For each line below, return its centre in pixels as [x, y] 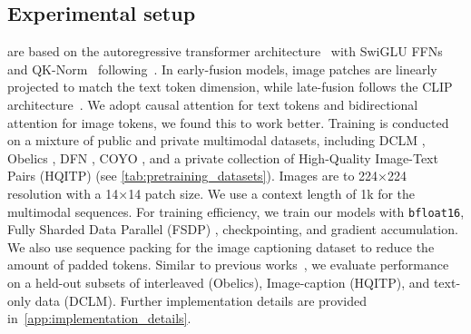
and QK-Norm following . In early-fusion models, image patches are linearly [222, 69]
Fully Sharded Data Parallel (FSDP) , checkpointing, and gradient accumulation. [233, 229]
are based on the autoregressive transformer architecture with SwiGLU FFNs [225, 51]
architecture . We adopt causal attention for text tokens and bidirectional [213, 104]
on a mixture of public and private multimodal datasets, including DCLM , [216, 140]
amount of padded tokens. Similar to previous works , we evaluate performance [228, 265]
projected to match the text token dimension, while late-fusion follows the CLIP [230, 87]
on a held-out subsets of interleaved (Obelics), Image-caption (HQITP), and [219, 282]
